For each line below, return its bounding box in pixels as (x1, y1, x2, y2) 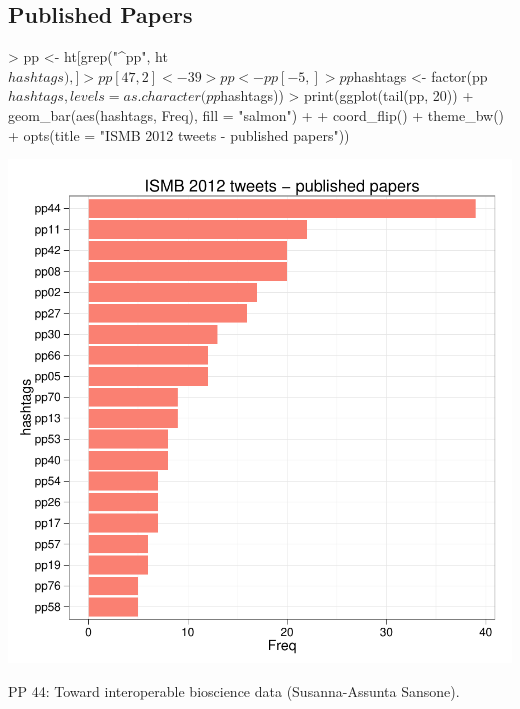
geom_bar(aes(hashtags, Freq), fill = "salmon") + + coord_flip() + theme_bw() (8, 104, 505, 125)
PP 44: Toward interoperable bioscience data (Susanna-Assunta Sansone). (8, 680, 460, 701)
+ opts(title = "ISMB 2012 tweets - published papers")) (8, 124, 350, 145)
